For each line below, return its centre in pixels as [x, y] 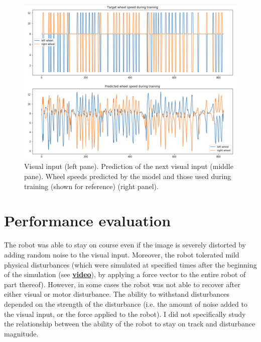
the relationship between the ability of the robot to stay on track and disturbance [130, 324]
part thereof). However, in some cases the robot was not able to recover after [122, 284]
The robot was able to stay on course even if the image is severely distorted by [125, 245]
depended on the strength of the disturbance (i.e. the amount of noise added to [126, 304]
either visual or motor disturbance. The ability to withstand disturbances [117, 294]
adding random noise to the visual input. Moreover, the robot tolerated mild [122, 254]
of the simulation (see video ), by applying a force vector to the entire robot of [125, 274]
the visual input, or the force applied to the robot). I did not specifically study [125, 314]
